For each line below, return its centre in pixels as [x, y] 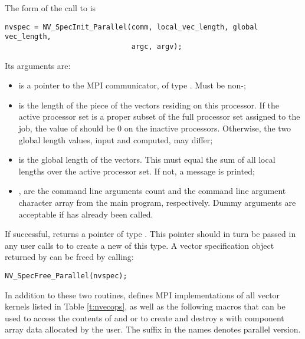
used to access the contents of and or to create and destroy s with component [145, 317]
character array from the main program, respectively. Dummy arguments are [157, 202]
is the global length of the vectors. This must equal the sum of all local [147, 159]
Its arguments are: [38, 65]
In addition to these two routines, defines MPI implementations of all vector [142, 294]
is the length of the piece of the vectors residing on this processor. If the [149, 105]
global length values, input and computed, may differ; [116, 139]
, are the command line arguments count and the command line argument [152, 191]
